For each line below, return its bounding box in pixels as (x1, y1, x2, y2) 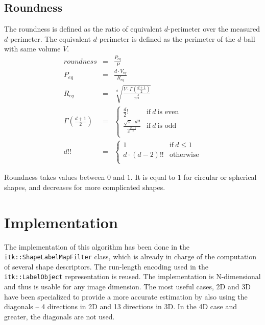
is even (157, 108, 179, 116)
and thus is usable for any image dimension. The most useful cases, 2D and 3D (4, 281, 251, 291)
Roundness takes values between (4, 172, 105, 182)
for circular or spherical (183, 172, 257, 182)
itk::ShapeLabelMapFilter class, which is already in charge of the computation (4, 251, 257, 262)
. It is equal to (130, 172, 176, 182)
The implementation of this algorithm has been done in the (4, 241, 190, 252)
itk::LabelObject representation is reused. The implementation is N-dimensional (4, 271, 261, 282)
